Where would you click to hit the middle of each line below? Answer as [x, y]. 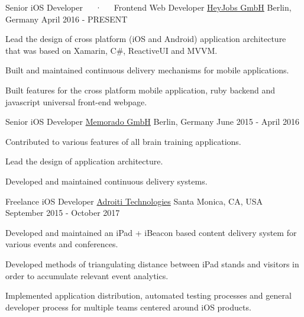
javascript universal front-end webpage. [76, 101]
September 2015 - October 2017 [63, 213]
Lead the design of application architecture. [84, 161]
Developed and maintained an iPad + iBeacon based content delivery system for [151, 232]
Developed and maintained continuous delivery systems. [106, 181]
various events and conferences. [62, 244]
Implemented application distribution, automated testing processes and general [148, 295]
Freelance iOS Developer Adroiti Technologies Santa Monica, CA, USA [134, 201]
